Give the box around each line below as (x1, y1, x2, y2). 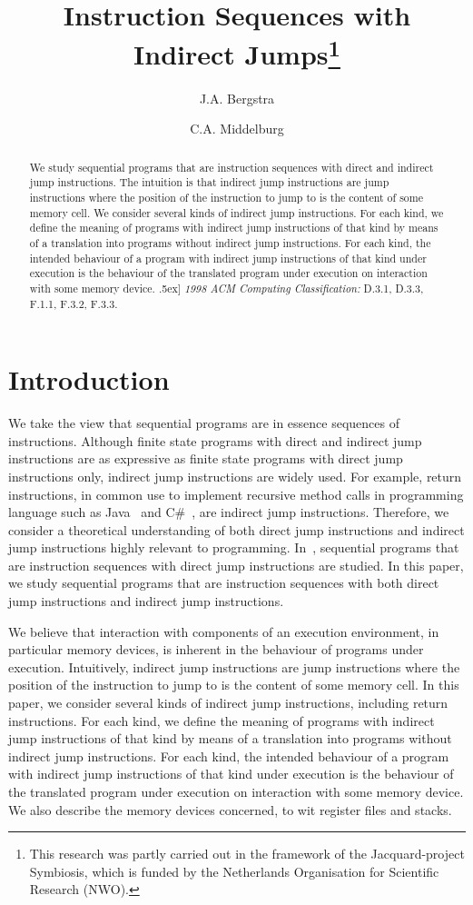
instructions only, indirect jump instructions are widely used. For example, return (8, 466, 462, 485)
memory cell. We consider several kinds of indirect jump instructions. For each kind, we (29, 204, 444, 220)
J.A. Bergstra (199, 88, 275, 107)
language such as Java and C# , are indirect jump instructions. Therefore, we (8, 502, 449, 522)
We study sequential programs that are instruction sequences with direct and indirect (29, 159, 434, 174)
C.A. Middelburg (190, 119, 284, 138)
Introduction (8, 361, 170, 398)
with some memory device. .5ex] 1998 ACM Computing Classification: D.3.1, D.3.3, (29, 280, 424, 295)
